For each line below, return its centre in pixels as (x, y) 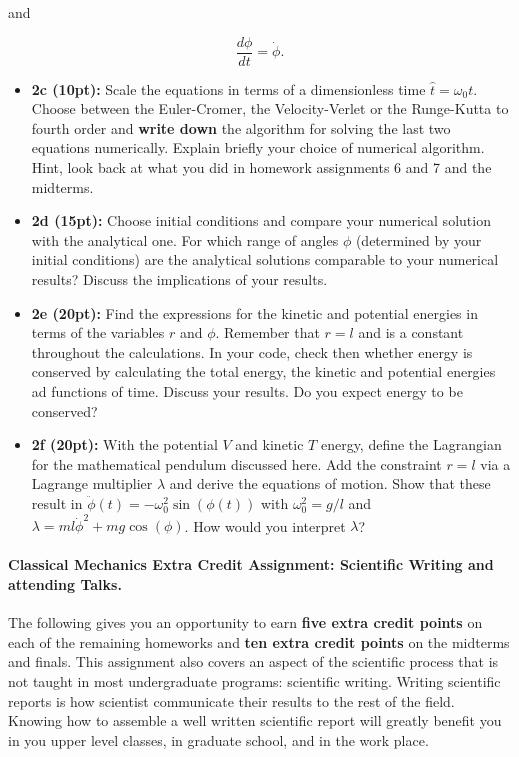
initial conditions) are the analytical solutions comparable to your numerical (265, 259)
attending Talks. (65, 584)
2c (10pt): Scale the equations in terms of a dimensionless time (228, 88)
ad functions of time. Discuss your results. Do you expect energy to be (247, 390)
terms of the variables (98, 332)
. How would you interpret (265, 525)
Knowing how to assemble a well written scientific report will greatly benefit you (255, 720)
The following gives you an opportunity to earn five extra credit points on (245, 622)
